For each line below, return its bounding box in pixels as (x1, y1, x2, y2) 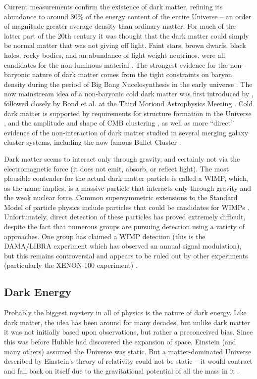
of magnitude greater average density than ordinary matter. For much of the (4, 21, 236, 31)
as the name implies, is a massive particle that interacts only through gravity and (4, 182, 252, 193)
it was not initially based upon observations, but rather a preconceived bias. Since (4, 327, 253, 337)
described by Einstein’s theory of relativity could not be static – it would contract (4, 356, 253, 366)
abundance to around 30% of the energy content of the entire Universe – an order (4, 11, 252, 21)
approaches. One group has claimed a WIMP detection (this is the (4, 231, 206, 241)
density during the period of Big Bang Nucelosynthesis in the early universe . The (4, 79, 253, 89)
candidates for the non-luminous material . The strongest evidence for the (4, 59, 228, 70)
